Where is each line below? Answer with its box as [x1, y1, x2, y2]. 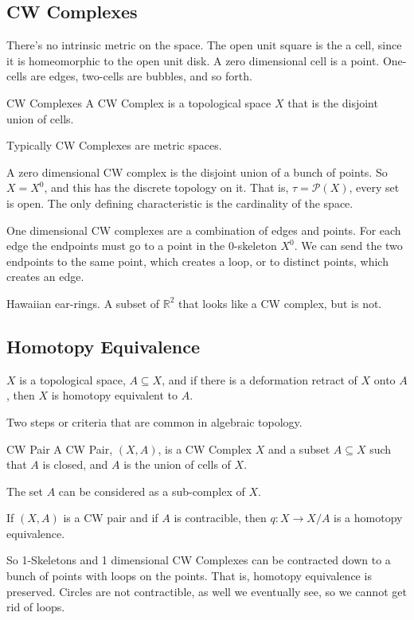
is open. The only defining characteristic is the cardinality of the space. [6, 194, 353, 211]
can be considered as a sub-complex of [58, 482, 245, 499]
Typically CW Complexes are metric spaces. [6, 137, 222, 154]
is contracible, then [174, 509, 267, 526]
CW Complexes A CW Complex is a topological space [6, 94, 271, 111]
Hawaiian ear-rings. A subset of [6, 294, 160, 311]
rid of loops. [6, 599, 65, 615]
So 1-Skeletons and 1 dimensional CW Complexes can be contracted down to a [6, 552, 391, 568]
